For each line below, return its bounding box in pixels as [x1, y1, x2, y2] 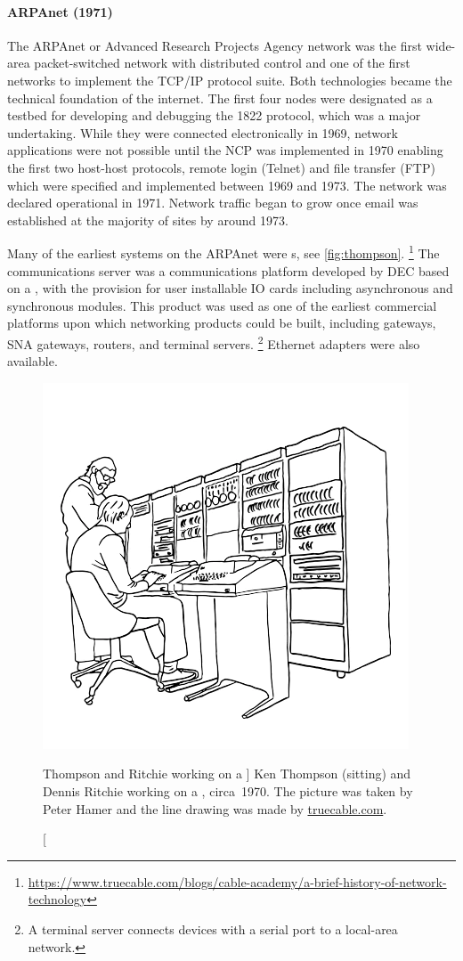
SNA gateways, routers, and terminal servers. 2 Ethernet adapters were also [7, 331, 420, 353]
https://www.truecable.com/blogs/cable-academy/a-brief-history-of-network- [28, 872, 447, 891]
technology [28, 890, 87, 908]
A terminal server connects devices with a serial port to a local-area [28, 919, 398, 938]
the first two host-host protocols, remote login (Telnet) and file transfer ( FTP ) [7, 158, 435, 176]
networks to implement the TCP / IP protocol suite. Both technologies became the [7, 70, 452, 89]
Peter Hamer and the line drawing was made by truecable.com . [43, 799, 387, 818]
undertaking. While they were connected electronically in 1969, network [7, 123, 398, 142]
